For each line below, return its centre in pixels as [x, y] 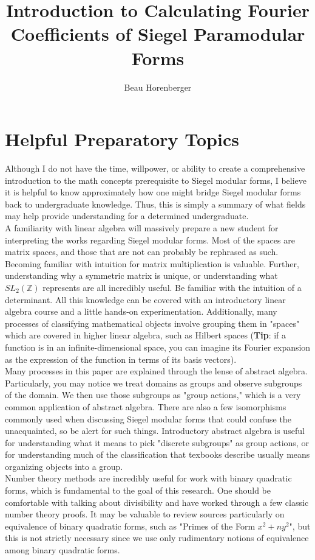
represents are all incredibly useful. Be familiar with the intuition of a [172, 287]
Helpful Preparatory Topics [122, 139]
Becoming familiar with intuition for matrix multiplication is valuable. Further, [152, 263]
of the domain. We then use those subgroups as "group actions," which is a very [153, 395]
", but [300, 526]
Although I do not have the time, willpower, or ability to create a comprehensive [155, 168]
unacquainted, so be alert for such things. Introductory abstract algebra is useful [155, 431]
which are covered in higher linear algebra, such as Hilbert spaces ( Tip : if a [146, 335]
